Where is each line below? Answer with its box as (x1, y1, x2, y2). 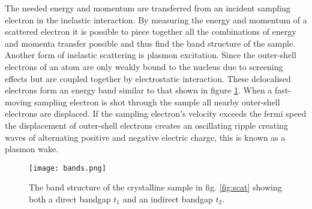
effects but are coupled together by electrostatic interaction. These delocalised (5, 72, 291, 84)
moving (5, 95, 32, 108)
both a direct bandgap (29, 192, 111, 205)
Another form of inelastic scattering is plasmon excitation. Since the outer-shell (5, 49, 296, 61)
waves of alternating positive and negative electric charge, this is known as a (5, 131, 286, 143)
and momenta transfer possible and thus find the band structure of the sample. (5, 37, 296, 49)
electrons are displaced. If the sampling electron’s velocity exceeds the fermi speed (5, 107, 307, 120)
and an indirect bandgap (122, 192, 213, 205)
